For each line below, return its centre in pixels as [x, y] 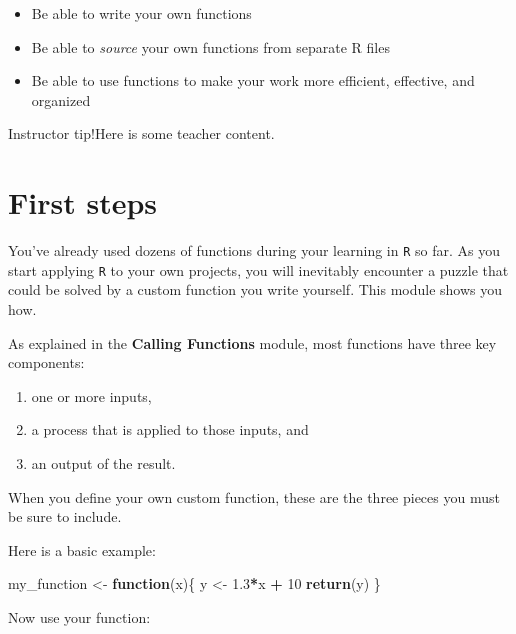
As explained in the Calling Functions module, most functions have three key [252, 342]
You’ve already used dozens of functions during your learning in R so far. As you [254, 250]
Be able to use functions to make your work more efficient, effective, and [253, 80]
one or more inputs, [91, 395]
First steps [83, 202]
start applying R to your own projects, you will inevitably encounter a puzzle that [258, 269]
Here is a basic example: [82, 549]
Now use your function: [79, 616]
